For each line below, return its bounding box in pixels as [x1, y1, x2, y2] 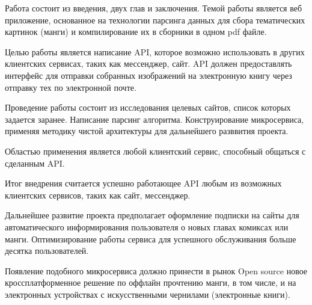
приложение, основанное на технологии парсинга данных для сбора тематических [5, 13, 305, 26]
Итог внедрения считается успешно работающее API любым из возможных [5, 177, 282, 189]
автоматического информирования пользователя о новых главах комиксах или [5, 220, 289, 233]
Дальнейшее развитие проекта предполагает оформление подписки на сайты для [5, 209, 299, 221]
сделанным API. [5, 156, 65, 169]
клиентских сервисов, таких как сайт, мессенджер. [5, 188, 191, 201]
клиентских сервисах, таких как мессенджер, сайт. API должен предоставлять [5, 57, 292, 70]
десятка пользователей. [5, 244, 89, 257]
